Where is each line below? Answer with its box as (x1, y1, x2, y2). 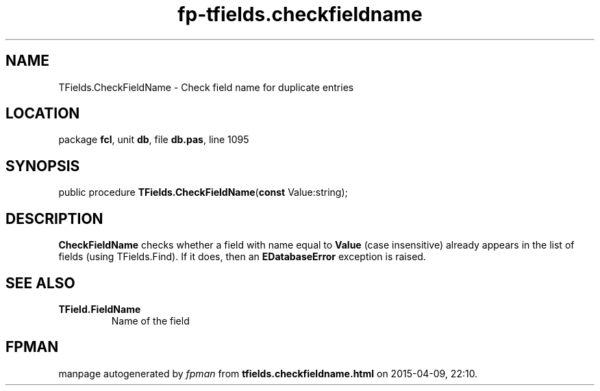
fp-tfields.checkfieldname (177, 3, 423, 26)
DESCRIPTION (5, 210, 103, 227)
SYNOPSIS (5, 157, 80, 175)
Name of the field (111, 314, 190, 327)
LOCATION (5, 105, 80, 123)
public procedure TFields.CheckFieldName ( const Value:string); (58, 186, 348, 199)
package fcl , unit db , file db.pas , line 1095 (58, 134, 249, 146)
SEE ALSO (5, 274, 75, 292)
